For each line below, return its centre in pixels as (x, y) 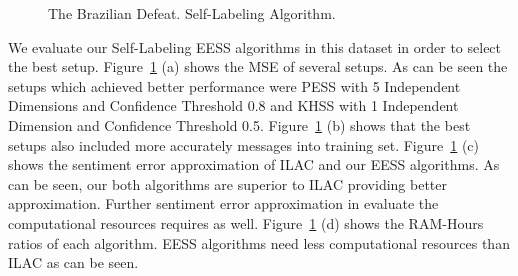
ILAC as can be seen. (73, 262)
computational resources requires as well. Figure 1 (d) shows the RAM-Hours (246, 222)
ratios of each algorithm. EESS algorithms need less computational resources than (259, 242)
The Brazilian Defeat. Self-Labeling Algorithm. (192, 13)
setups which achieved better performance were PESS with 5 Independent (234, 85)
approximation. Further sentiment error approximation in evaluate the (223, 203)
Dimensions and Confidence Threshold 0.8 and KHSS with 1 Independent (233, 105)
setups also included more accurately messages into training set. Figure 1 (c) (244, 144)
